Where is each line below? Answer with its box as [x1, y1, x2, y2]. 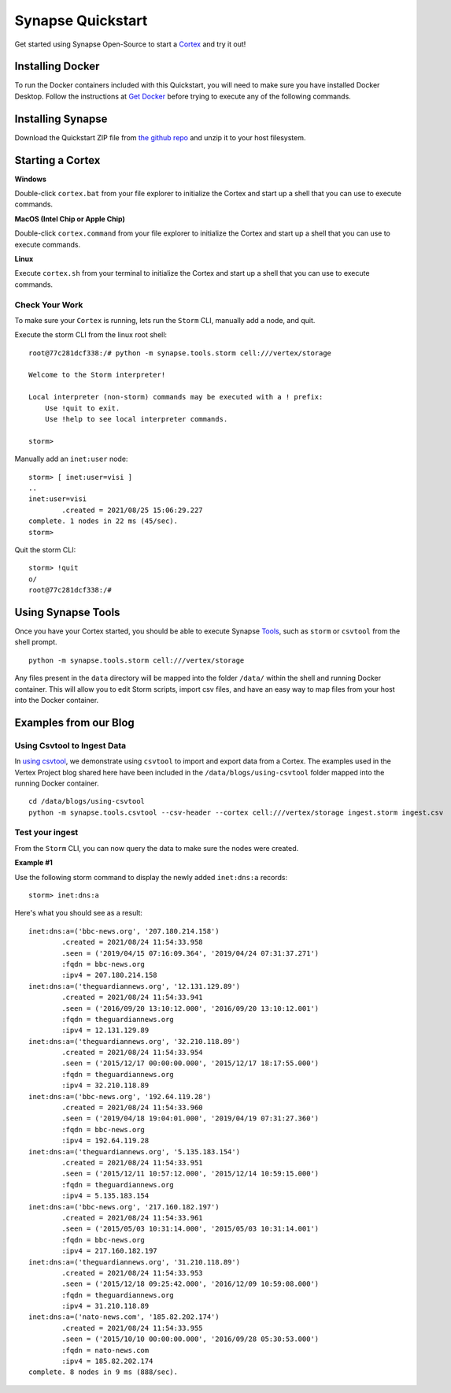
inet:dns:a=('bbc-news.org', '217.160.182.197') [28, 1202, 220, 1211]
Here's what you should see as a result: [14, 908, 143, 918]
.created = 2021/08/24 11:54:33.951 [61, 1158, 204, 1167]
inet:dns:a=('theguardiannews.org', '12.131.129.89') [28, 982, 240, 990]
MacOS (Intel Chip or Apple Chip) [14, 214, 125, 224]
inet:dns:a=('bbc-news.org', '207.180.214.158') [28, 927, 220, 935]
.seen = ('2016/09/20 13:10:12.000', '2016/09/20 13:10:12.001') [61, 1004, 320, 1012]
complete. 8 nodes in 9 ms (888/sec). [28, 1368, 179, 1376]
